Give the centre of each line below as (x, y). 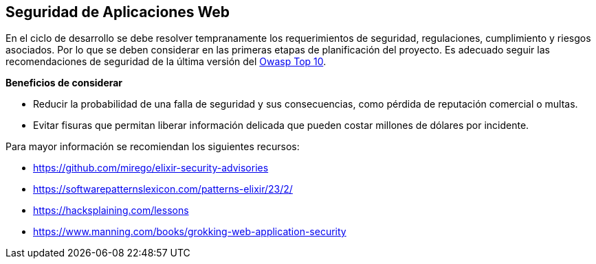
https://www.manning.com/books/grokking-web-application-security (190, 232)
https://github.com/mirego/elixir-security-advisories (151, 168)
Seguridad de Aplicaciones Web (118, 12)
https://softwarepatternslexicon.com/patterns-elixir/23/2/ (163, 189)
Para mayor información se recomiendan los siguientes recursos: (153, 147)
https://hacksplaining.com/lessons (111, 211)
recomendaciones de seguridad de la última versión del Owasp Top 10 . (166, 62)
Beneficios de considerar (64, 83)
